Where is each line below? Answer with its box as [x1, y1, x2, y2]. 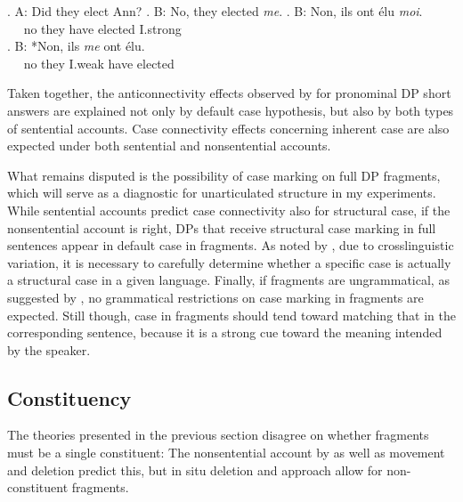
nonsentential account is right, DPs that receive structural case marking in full [7, 218, 436, 237]
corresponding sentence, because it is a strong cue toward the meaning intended [7, 323, 443, 342]
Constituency [7, 384, 132, 411]
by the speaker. [7, 340, 91, 359]
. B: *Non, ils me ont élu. [7, 36, 145, 55]
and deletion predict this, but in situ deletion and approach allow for [7, 460, 383, 479]
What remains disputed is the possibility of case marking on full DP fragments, [7, 166, 441, 184]
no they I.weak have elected [23, 53, 175, 72]
